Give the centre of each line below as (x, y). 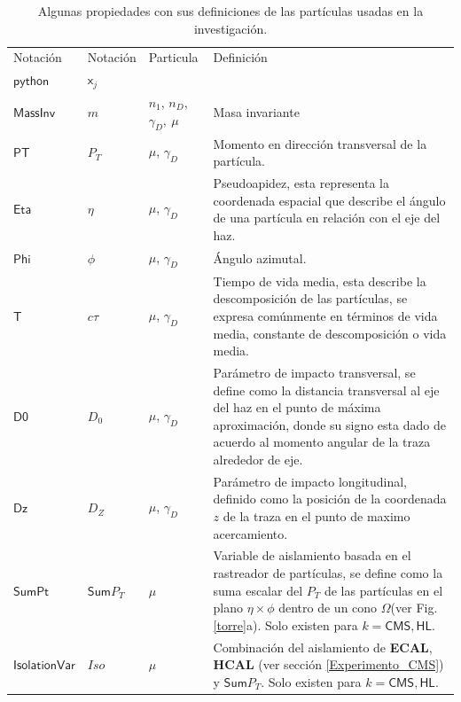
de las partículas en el (383, 590)
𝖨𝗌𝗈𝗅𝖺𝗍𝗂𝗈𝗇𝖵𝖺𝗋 (44, 666)
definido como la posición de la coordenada (330, 499)
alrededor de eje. (258, 459)
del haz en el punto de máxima (297, 407)
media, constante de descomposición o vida (330, 333)
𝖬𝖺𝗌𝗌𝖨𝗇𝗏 (35, 113)
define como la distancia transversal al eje (326, 390)
